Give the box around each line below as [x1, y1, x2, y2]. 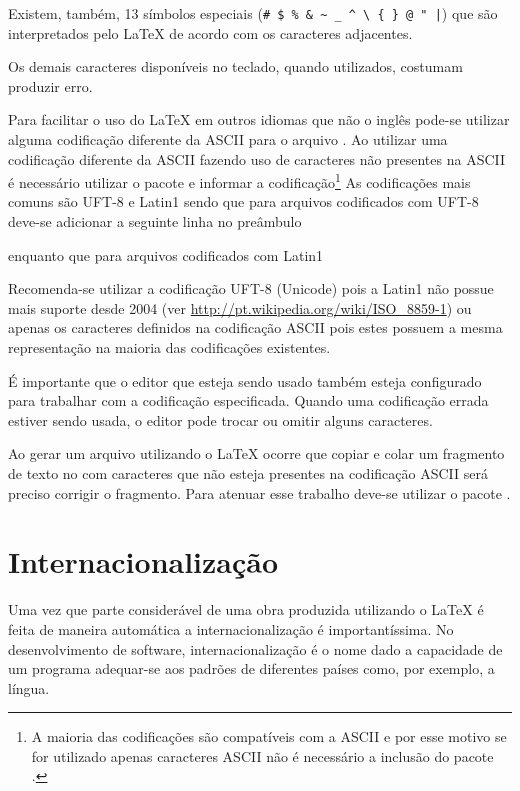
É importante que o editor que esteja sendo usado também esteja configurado [8, 370, 482, 391]
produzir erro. [8, 75, 93, 96]
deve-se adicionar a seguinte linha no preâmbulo [8, 211, 302, 232]
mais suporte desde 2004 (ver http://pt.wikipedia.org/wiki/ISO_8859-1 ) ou [8, 297, 472, 318]
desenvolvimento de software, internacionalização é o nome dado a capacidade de [8, 638, 503, 659]
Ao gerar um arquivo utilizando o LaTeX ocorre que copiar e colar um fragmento [8, 443, 505, 464]
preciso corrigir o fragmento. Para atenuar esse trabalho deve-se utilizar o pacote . [8, 482, 511, 503]
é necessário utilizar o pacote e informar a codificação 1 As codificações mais [8, 169, 471, 192]
